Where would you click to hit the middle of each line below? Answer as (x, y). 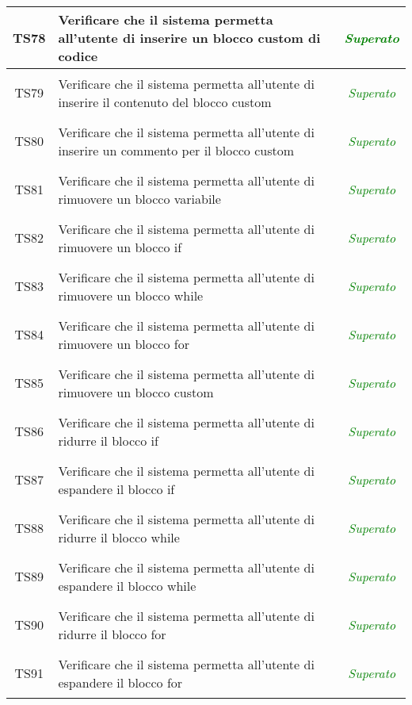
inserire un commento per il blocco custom (176, 150)
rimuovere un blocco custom (136, 392)
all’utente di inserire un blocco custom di (189, 38)
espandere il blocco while (127, 585)
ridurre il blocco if (108, 440)
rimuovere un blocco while (131, 295)
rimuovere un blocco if (120, 247)
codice (78, 56)
